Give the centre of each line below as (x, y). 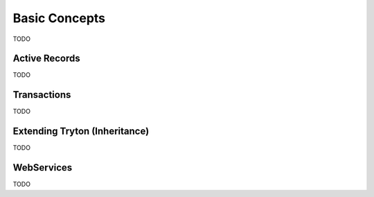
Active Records (46, 59)
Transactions (42, 95)
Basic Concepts (59, 18)
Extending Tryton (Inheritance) (81, 131)
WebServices (43, 168)
